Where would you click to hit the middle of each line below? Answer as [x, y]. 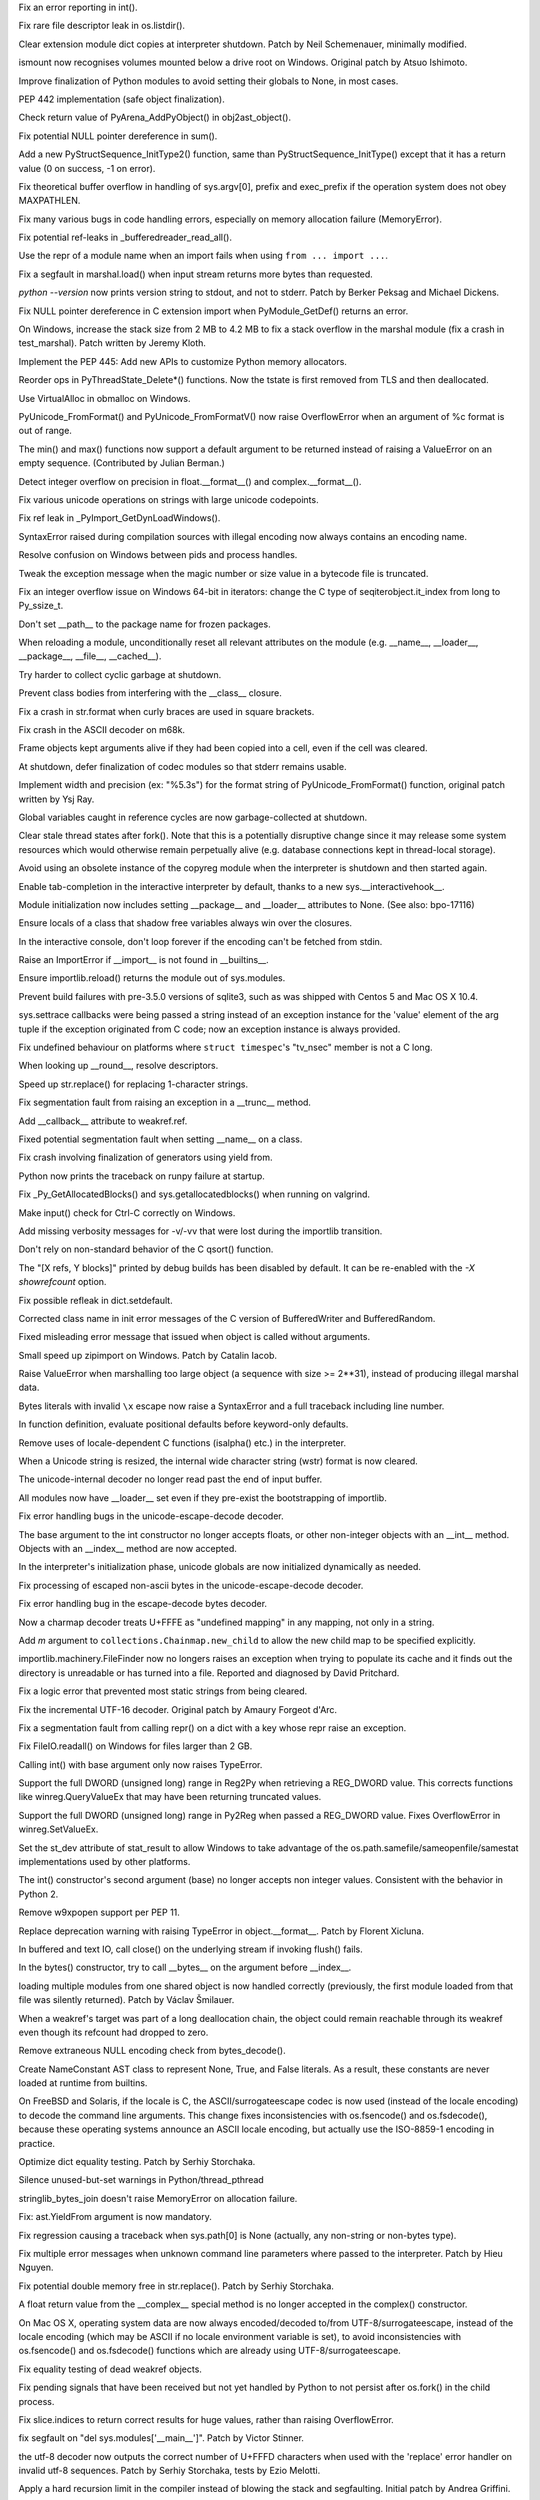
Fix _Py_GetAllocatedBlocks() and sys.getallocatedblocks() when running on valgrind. [194, 1194]
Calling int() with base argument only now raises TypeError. [140, 1764]
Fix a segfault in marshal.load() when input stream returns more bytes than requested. [196, 274]
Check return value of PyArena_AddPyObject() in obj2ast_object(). [155, 117]
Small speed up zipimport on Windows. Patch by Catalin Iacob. [148, 1355]
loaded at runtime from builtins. [83, 2083]
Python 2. [38, 1894]
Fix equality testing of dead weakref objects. [110, 2369]
